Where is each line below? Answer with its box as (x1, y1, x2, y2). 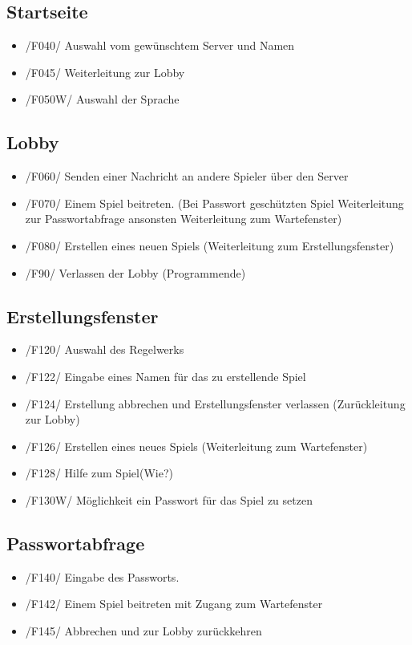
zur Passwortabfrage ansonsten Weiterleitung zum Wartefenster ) (25, 210, 342, 227)
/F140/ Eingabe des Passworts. (25, 568, 180, 585)
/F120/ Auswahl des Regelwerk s (25, 341, 184, 358)
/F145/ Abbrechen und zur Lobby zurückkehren (25, 622, 262, 639)
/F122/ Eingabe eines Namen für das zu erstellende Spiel (25, 367, 306, 384)
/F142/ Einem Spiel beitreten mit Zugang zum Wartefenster (25, 595, 323, 612)
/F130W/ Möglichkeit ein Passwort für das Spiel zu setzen (25, 491, 313, 508)
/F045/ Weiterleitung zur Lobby (25, 63, 185, 80)
